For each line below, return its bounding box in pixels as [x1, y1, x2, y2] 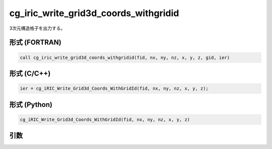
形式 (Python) [9, 100, 53, 109]
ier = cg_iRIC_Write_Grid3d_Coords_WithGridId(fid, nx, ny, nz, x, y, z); [20, 86, 209, 92]
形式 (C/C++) [9, 69, 51, 78]
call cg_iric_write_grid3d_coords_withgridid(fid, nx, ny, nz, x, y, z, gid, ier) [20, 54, 230, 60]
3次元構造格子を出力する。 [9, 25, 65, 31]
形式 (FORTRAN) [9, 38, 61, 47]
